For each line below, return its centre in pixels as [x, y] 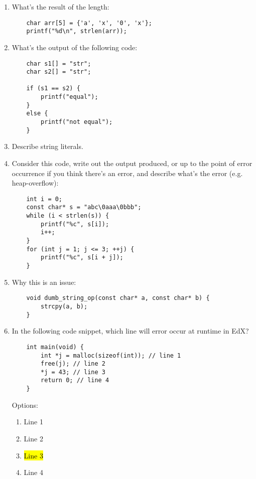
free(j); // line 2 [73, 364]
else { [37, 114]
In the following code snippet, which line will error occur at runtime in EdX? [130, 331]
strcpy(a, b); [64, 306]
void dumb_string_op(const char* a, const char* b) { [118, 298]
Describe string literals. [47, 146]
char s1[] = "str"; [59, 63]
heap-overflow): [35, 183]
